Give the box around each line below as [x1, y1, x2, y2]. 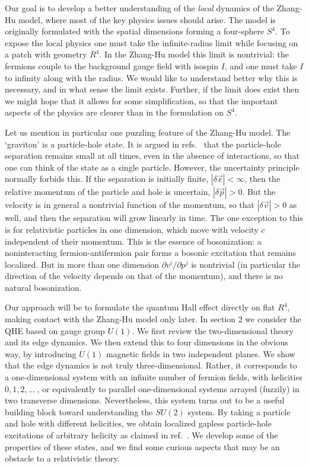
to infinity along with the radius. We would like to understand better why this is [5, 71, 298, 84]
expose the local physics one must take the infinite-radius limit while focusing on [5, 36, 298, 49]
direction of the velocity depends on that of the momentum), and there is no [5, 270, 283, 282]
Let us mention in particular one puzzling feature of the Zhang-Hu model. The [5, 126, 291, 138]
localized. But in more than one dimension [5, 258, 160, 270]
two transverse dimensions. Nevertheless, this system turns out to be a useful [5, 394, 285, 406]
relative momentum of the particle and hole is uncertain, [5, 185, 211, 198]
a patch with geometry [5, 48, 87, 60]
